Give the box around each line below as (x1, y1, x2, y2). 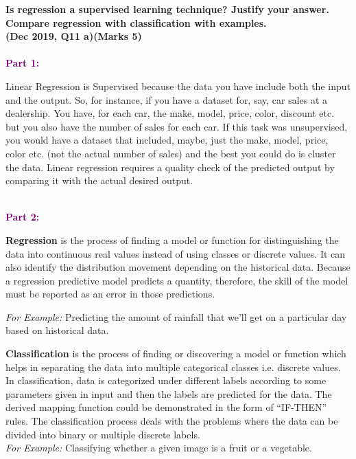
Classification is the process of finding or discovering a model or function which (5, 346, 346, 361)
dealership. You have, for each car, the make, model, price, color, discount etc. (5, 106, 335, 120)
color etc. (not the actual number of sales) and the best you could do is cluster (5, 146, 336, 160)
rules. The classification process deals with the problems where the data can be (5, 414, 338, 428)
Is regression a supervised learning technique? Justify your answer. (5, 2, 329, 16)
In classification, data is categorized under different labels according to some (5, 373, 327, 388)
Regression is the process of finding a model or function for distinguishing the (5, 232, 339, 247)
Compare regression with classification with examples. (5, 15, 267, 30)
